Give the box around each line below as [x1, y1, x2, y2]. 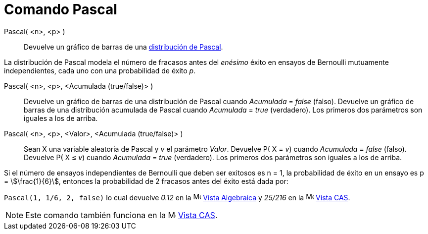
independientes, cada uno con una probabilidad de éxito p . [4, 66, 196, 75]
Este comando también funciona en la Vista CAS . [25, 210, 218, 220]
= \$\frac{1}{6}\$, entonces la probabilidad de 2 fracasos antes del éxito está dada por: [4, 176, 288, 185]
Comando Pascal [4, 1, 117, 18]
